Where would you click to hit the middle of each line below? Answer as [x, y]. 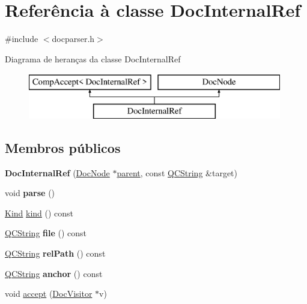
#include [22, 39]
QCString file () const [46, 233]
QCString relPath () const [55, 253]
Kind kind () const [39, 213]
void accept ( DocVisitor [49, 294]
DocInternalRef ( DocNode [57, 172]
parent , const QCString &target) [177, 172]
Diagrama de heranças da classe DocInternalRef [93, 58]
